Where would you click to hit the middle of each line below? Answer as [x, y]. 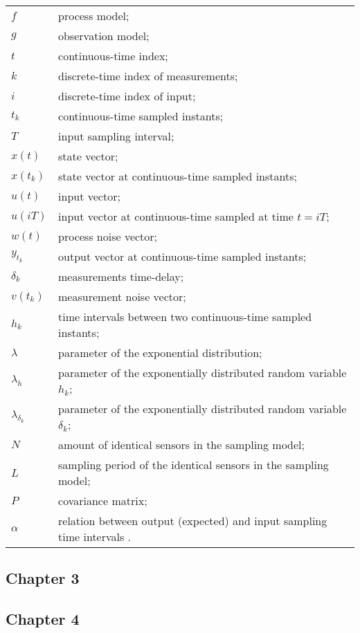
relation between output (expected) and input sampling [193, 521]
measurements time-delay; [121, 276]
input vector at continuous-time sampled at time [176, 216]
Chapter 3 [43, 578]
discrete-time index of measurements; [148, 76]
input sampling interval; [116, 136]
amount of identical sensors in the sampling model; [181, 444]
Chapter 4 [43, 619]
